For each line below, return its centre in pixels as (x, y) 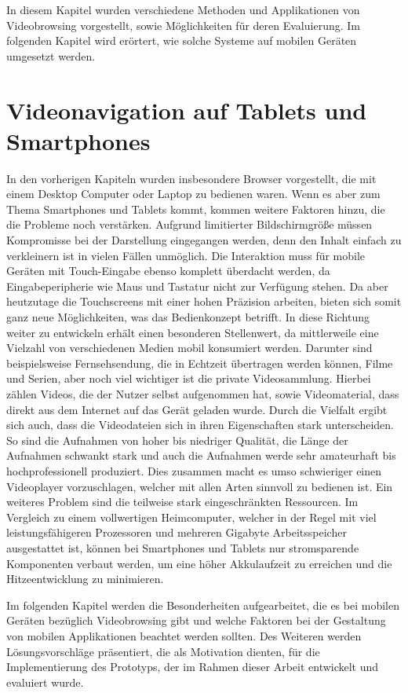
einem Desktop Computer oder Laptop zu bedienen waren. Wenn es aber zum (193, 194)
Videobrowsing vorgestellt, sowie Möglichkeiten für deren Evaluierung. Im (183, 25)
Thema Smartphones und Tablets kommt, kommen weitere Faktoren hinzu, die (196, 209)
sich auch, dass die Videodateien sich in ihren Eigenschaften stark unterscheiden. (200, 425)
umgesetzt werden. (51, 55)
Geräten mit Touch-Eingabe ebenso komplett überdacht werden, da (168, 271)
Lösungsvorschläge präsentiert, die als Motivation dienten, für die (163, 651)
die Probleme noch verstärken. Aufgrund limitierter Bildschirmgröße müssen (189, 224)
